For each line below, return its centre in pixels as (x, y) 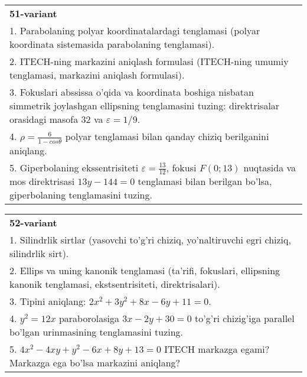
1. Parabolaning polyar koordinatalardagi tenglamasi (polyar (135, 30)
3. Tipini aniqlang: (48, 301)
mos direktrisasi (42, 181)
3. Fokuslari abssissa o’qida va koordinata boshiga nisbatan (132, 92)
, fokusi (181, 167)
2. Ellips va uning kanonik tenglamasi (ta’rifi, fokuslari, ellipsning (145, 271)
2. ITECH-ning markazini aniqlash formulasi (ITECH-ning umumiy (149, 61)
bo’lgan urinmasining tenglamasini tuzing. (97, 332)
